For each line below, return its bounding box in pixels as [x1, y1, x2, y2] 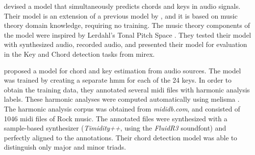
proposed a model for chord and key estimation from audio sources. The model [4, 65, 241, 75]
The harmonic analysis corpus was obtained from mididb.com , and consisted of [4, 103, 240, 113]
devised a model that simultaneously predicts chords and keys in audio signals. [4, 1, 241, 11]
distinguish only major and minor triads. [4, 142, 126, 152]
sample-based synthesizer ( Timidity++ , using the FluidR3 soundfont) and [4, 123, 227, 133]
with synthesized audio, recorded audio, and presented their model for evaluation [4, 39, 247, 49]
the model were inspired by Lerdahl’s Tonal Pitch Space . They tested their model [4, 29, 251, 40]
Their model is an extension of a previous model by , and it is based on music [4, 10, 238, 21]
